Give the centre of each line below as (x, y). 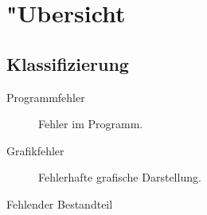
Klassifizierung (68, 63)
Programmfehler (46, 97)
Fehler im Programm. (91, 124)
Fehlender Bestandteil (60, 203)
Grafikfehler (35, 150)
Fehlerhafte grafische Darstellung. (120, 177)
